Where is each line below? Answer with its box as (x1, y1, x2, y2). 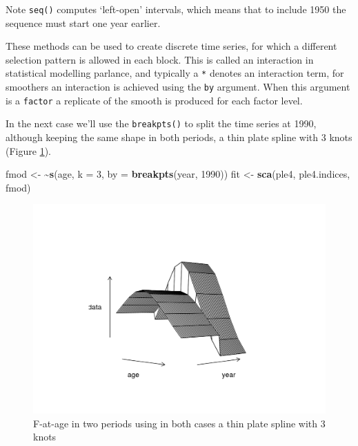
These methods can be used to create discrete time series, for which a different (6, 39, 337, 53)
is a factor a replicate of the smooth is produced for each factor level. (6, 93, 303, 107)
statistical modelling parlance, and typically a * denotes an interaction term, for (6, 66, 344, 80)
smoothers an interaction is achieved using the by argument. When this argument (6, 80, 350, 94)
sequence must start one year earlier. (6, 15, 161, 30)
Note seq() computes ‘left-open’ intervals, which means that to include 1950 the (6, 2, 346, 16)
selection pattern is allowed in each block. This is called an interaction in (6, 52, 314, 66)
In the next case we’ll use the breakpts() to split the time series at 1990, (6, 116, 317, 131)
